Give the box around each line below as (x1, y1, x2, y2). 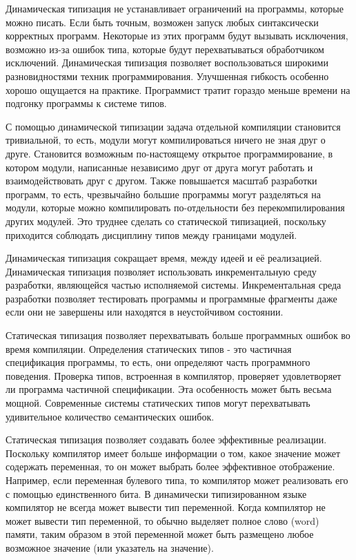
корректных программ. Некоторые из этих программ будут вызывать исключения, (6, 28, 348, 43)
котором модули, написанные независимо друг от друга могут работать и (6, 160, 313, 174)
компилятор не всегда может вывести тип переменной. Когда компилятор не (6, 500, 326, 514)
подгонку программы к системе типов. (6, 96, 167, 110)
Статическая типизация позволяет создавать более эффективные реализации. (6, 432, 327, 447)
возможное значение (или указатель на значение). (6, 540, 214, 554)
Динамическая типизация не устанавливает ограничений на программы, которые (6, 1, 344, 15)
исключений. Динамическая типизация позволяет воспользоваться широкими (6, 55, 328, 70)
